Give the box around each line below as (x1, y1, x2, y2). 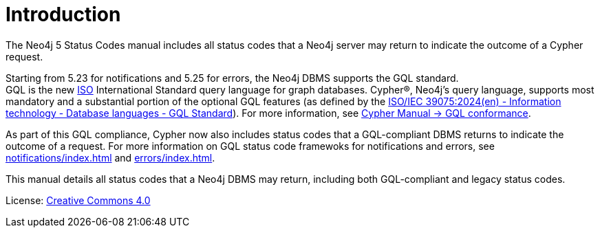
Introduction (6, 3, 121, 26)
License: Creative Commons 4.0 (6, 194, 151, 206)
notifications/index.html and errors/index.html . (6, 151, 215, 164)
